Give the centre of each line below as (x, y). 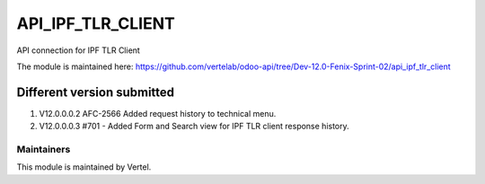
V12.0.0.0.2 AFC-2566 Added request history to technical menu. (158, 113)
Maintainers (44, 149)
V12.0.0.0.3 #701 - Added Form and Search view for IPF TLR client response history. (194, 127)
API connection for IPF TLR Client (79, 50)
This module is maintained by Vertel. (84, 167)
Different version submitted (96, 92)
